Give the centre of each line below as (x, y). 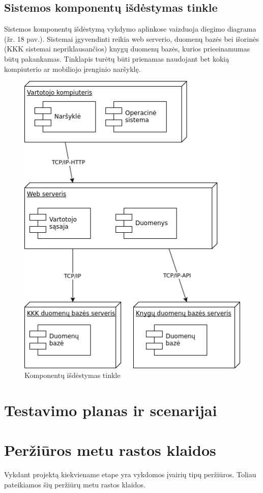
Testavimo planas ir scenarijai (111, 410)
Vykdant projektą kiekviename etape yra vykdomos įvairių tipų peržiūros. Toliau (130, 474)
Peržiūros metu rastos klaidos (110, 450)
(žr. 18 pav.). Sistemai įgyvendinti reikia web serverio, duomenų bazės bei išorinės (131, 38)
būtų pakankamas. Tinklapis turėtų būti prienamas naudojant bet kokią (117, 58)
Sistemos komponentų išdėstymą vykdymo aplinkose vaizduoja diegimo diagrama (130, 29)
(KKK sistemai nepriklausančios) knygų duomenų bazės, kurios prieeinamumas (127, 49)
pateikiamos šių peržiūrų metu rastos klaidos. (75, 484)
